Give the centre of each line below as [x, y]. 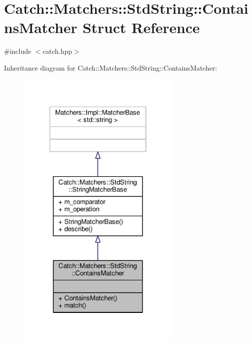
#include [18, 51]
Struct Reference [141, 27]
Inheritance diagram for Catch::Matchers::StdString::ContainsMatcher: [111, 67]
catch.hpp [57, 51]
